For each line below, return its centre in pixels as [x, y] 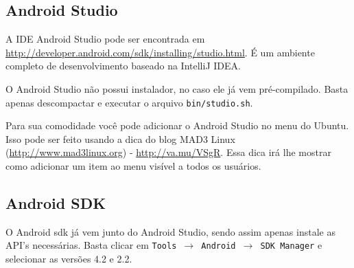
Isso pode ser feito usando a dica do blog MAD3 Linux [120, 138]
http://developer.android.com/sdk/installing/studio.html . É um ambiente [160, 52]
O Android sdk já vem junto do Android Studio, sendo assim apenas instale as [170, 231]
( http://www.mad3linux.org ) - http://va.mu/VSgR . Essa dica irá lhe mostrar [168, 152]
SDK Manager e [291, 245]
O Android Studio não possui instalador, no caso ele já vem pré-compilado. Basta [177, 88]
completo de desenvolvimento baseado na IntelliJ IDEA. [123, 66]
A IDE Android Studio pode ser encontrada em [105, 39]
